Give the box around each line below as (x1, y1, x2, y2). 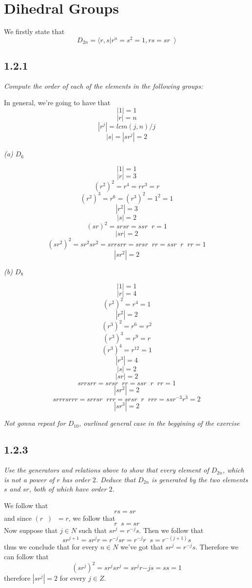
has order (62, 474, 90, 484)
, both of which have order (29, 484, 107, 494)
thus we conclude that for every (4, 542, 98, 552)
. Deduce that (96, 474, 136, 484)
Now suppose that (4, 525, 58, 535)
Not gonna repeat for (4, 418, 66, 428)
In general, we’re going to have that (4, 97, 111, 107)
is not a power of (4, 474, 55, 484)
